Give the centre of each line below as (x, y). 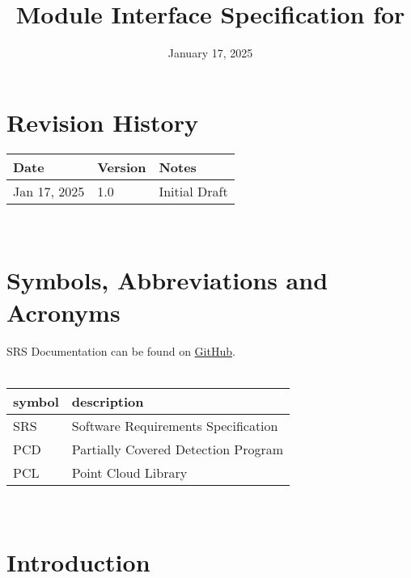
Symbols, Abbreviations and (167, 280)
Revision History (102, 122)
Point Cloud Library (129, 472)
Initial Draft (193, 191)
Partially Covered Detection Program (178, 449)
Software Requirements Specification (175, 425)
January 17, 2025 (210, 53)
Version (122, 167)
